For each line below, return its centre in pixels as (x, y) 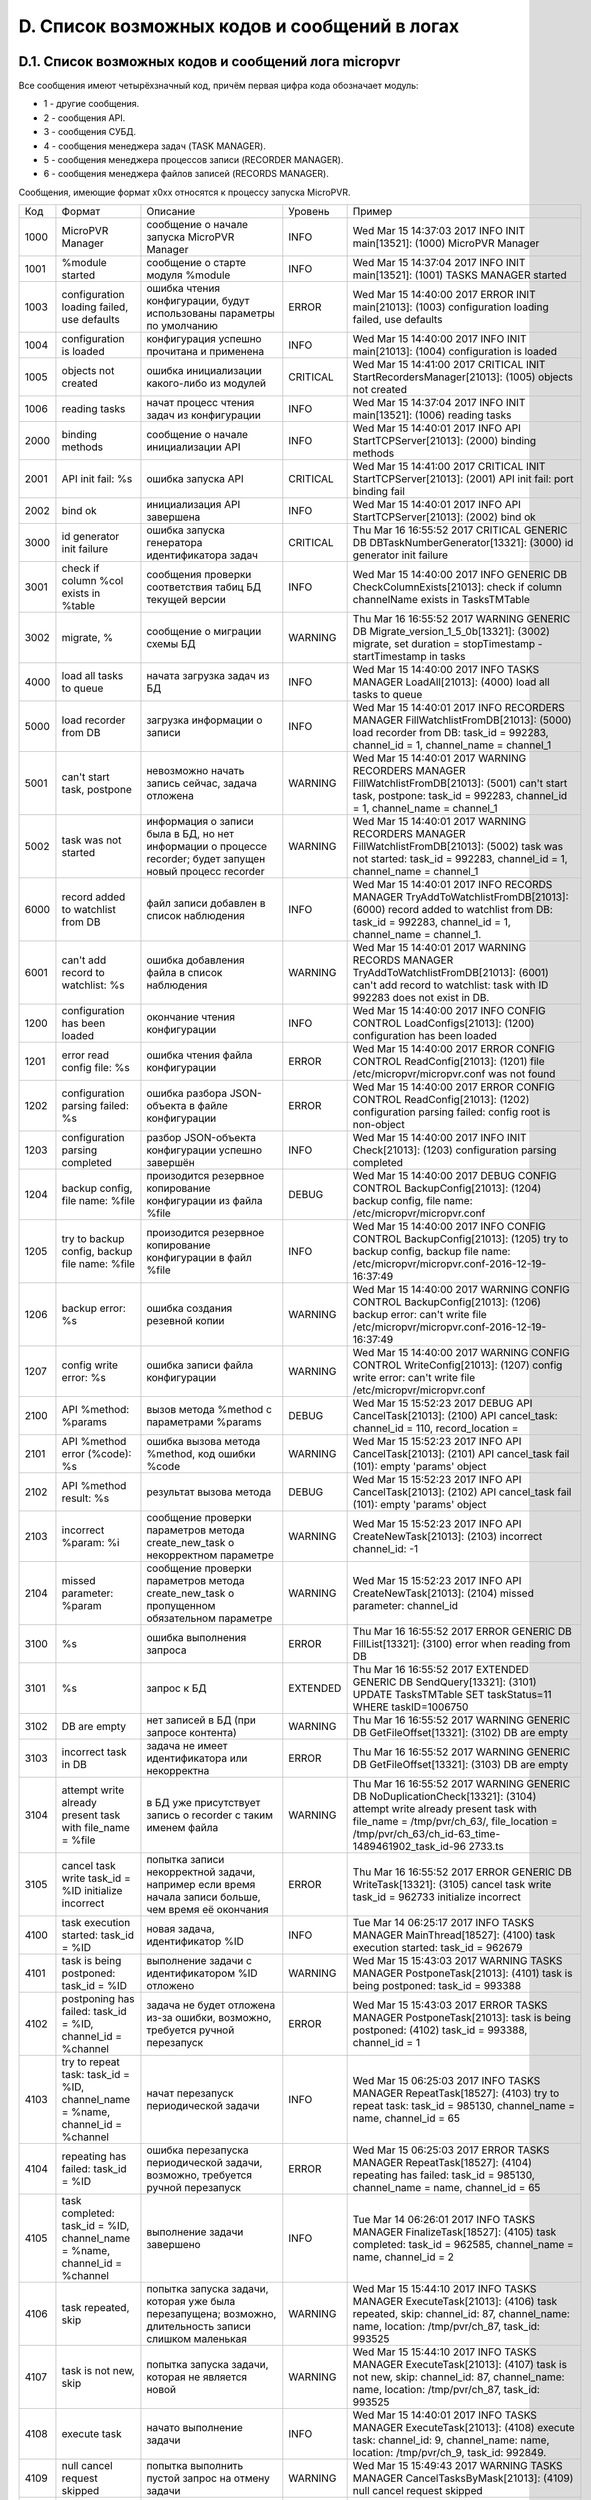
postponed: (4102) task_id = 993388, (440, 2030)
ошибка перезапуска (197, 2150)
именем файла (182, 1828)
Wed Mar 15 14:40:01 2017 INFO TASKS (444, 2415)
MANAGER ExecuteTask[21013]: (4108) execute (463, 2428)
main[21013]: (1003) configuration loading (450, 307)
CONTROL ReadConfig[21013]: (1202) (441, 1100)
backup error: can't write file (419, 1315)
